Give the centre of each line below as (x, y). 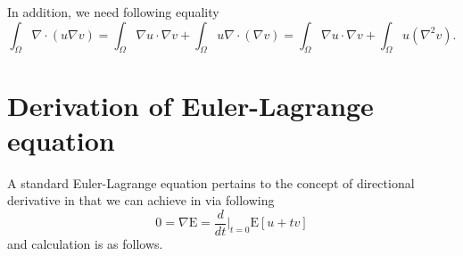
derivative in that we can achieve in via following (141, 200)
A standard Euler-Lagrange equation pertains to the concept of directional (211, 182)
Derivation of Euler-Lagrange (190, 105)
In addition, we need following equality (113, 12)
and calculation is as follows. (85, 243)
